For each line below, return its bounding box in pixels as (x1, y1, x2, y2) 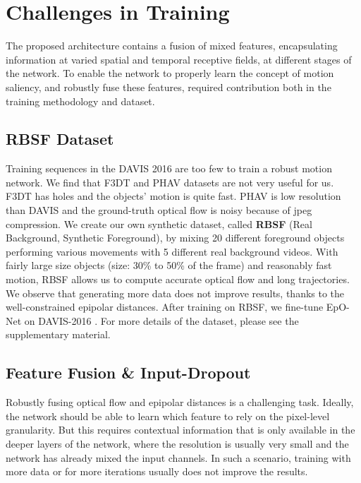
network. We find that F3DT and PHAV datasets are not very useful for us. (6, 174, 334, 189)
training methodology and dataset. (6, 93, 155, 108)
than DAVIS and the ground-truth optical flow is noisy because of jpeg (6, 203, 312, 217)
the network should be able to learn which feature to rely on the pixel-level (6, 408, 330, 423)
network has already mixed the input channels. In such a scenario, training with (6, 450, 351, 465)
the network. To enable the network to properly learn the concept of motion (6, 66, 334, 80)
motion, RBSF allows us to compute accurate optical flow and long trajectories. (6, 272, 350, 287)
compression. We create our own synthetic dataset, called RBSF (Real (6, 216, 312, 231)
